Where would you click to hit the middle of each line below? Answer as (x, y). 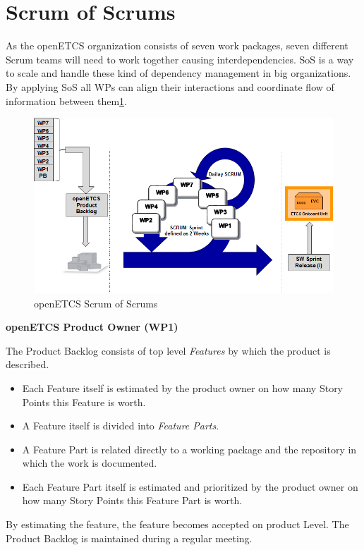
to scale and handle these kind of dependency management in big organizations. (178, 73)
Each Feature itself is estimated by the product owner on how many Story (183, 387)
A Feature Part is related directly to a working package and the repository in (189, 449)
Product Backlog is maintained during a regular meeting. (129, 538)
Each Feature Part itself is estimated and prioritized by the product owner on (190, 486)
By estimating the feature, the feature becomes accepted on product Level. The (177, 524)
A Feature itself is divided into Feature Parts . (121, 426)
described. (28, 364)
